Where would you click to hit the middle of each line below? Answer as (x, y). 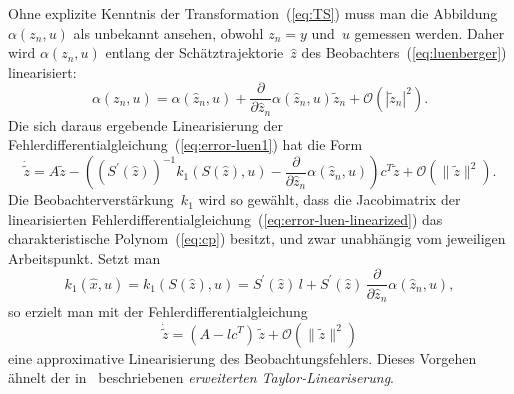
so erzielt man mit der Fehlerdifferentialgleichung (158, 310)
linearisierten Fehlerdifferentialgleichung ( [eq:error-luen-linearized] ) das (225, 218)
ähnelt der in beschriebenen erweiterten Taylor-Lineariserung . (201, 377)
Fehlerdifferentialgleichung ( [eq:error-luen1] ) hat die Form (185, 144)
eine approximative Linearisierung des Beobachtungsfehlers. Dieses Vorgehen (242, 357)
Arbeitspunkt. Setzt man (84, 257)
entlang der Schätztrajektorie (194, 52)
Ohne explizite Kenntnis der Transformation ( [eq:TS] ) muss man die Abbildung (253, 13)
